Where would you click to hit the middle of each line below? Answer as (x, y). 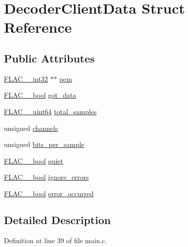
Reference (38, 27)
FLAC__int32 (26, 78)
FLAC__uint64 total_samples (50, 111)
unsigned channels (31, 128)
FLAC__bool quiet (34, 160)
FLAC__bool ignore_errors (47, 177)
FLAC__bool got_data (40, 95)
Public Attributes (49, 58)
